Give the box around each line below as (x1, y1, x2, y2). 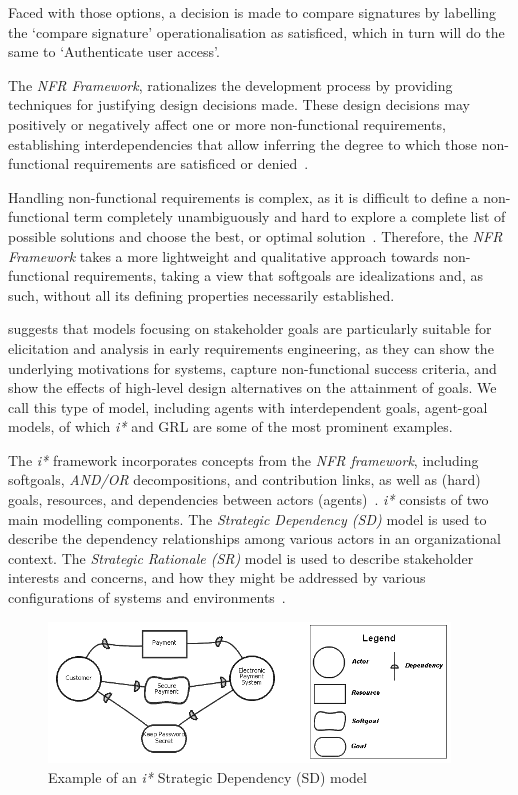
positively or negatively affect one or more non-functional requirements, (8, 113, 446, 134)
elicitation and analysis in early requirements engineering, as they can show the (8, 337, 494, 358)
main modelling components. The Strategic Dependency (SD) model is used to (8, 508, 487, 529)
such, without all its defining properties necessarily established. (8, 284, 395, 305)
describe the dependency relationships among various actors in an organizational (8, 528, 501, 549)
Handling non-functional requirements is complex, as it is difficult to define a (8, 186, 479, 207)
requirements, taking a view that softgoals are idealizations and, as (73, 265, 483, 286)
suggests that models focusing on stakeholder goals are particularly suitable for (8, 318, 492, 339)
